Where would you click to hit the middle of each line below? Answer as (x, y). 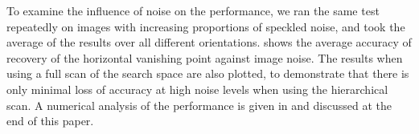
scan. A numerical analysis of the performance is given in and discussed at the (199, 105)
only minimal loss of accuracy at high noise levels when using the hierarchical (197, 89)
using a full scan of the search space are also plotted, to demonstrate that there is (208, 73)
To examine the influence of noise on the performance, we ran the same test (193, 10)
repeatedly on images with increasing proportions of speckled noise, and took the (206, 26)
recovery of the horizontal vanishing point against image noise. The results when (205, 57)
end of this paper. (50, 121)
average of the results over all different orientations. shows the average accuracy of (209, 42)
